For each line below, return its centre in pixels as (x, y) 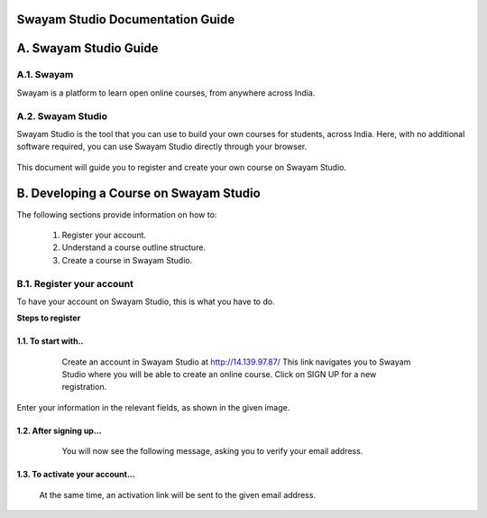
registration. (84, 387)
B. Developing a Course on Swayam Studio (138, 193)
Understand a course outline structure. (134, 247)
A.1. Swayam (45, 75)
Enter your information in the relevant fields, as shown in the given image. (153, 407)
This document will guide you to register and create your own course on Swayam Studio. (182, 167)
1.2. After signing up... (60, 430)
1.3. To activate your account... (76, 475)
